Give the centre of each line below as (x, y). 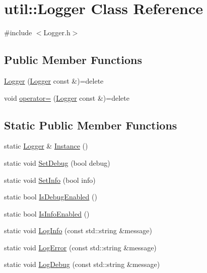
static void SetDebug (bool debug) (57, 162)
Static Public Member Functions (91, 125)
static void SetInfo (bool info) (50, 180)
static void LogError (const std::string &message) (80, 247)
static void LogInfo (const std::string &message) (78, 230)
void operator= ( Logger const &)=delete (67, 97)
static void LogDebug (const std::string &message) (82, 264)
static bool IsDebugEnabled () (51, 197)
